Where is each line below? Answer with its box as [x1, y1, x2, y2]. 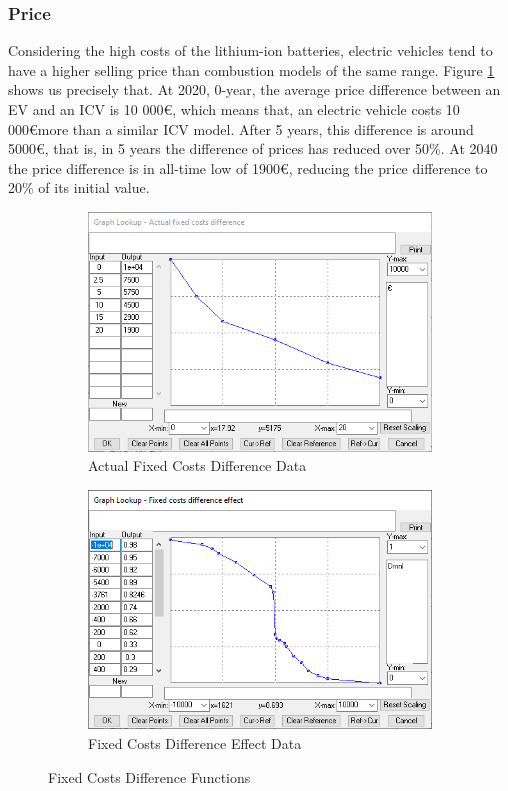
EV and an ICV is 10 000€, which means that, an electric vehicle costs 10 [8, 99, 460, 119]
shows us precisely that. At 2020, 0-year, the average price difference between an [8, 79, 501, 100]
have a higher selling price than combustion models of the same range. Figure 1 [8, 59, 495, 80]
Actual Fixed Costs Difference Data [88, 455, 307, 476]
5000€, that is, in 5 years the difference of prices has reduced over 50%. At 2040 [8, 138, 498, 159]
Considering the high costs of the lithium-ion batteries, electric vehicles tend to [8, 40, 493, 61]
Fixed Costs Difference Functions [48, 766, 251, 787]
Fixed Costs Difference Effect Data [88, 732, 302, 753]
